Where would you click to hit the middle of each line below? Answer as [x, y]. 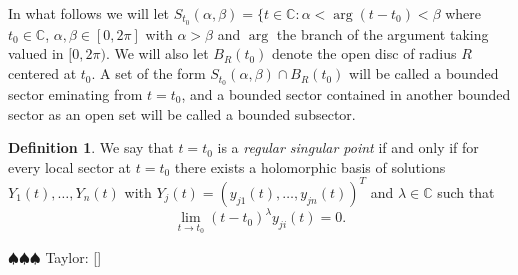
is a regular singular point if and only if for [348, 147]
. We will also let [157, 53]
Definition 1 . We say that [91, 147]
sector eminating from [75, 93]
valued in [36, 53]
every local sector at [70, 166]
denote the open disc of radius [364, 53]
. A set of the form [148, 73]
